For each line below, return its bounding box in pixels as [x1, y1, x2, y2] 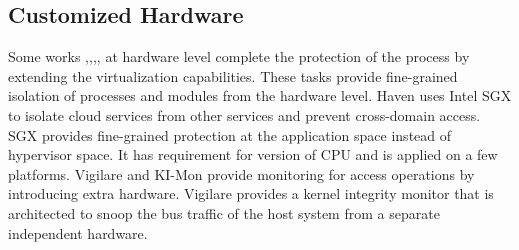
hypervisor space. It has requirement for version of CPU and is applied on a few [8, 144, 498, 165]
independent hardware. [8, 222, 148, 243]
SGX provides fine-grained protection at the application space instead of [8, 124, 452, 145]
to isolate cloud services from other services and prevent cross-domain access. [8, 104, 481, 125]
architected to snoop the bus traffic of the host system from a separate [8, 202, 440, 223]
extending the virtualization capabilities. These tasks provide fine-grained [8, 65, 458, 86]
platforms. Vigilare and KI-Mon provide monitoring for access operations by [8, 163, 475, 184]
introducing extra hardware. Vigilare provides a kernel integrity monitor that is [8, 183, 494, 204]
